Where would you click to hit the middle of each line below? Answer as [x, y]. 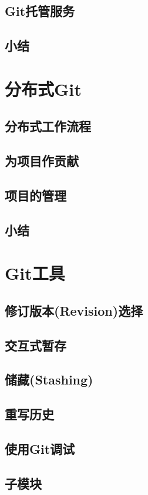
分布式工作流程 [48, 126]
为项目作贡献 [42, 161]
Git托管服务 [40, 11]
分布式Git [43, 88]
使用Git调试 [40, 448]
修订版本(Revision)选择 [74, 310]
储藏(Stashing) [49, 379]
